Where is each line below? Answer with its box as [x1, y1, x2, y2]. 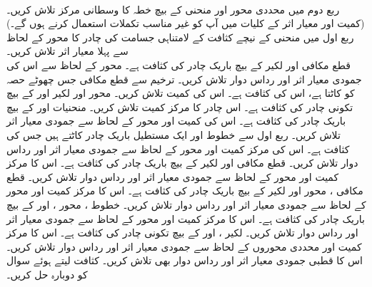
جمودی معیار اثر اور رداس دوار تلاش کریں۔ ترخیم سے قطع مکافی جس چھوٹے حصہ [6, 71, 362, 86]
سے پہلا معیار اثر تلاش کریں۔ [6, 43, 129, 58]
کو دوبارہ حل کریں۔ [6, 266, 88, 281]
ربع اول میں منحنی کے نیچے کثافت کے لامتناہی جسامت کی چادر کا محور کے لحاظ [6, 29, 354, 44]
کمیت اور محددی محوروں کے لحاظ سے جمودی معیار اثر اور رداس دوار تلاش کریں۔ [6, 239, 362, 254]
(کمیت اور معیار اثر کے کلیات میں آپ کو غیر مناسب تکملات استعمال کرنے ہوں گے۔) [6, 16, 365, 31]
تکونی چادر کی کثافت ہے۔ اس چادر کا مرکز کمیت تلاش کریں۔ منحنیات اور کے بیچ [6, 99, 353, 114]
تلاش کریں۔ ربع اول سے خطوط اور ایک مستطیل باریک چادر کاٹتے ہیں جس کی [6, 127, 341, 142]
